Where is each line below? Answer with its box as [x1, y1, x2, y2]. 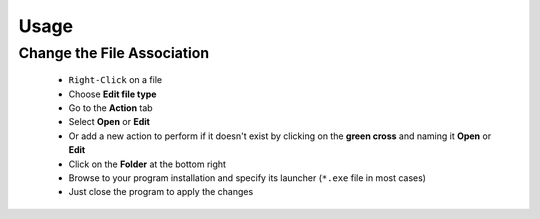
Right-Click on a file [68, 74, 163, 86]
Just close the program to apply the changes [68, 186, 254, 198]
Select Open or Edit [68, 116, 150, 128]
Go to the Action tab [68, 101, 154, 114]
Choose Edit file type [68, 88, 157, 100]
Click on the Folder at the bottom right [68, 158, 227, 170]
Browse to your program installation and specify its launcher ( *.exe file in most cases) [68, 171, 427, 184]
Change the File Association [18, 44, 210, 62]
